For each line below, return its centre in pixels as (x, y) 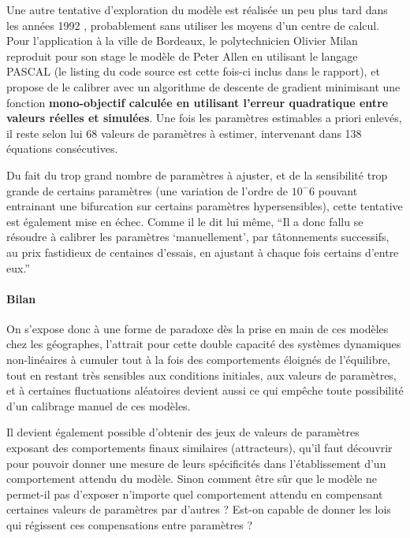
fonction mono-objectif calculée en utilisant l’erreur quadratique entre (198, 102)
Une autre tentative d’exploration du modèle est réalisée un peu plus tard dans (197, 9)
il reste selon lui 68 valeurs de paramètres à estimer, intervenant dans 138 (184, 133)
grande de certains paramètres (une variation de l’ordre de (147, 190)
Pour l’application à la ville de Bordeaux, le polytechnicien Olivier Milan (182, 41)
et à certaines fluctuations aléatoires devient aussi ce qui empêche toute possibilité (205, 390)
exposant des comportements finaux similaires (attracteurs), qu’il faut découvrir (199, 448)
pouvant (338, 190)
